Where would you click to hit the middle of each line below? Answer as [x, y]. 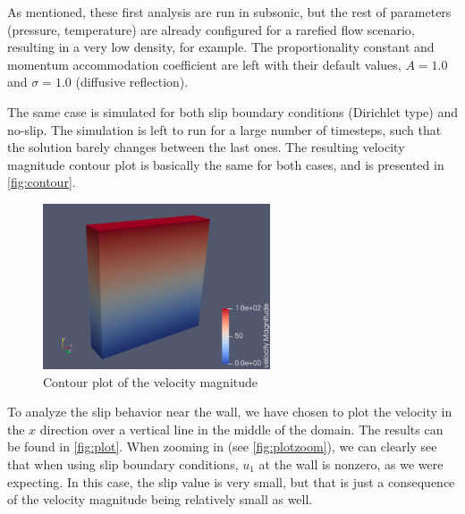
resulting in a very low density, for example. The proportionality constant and [221, 47]
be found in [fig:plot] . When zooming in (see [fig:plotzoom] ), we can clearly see [222, 447]
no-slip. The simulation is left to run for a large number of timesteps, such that [224, 129]
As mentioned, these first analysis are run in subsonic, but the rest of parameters [229, 12]
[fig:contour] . [42, 182]
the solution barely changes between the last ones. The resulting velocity [206, 147]
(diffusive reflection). [132, 82]
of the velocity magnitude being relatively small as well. [160, 499]
